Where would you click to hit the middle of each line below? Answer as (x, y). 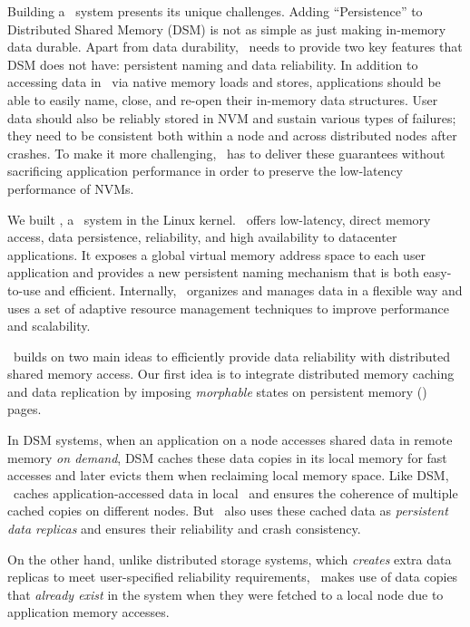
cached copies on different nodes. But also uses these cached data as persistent (228, 511)
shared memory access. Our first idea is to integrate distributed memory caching (231, 374)
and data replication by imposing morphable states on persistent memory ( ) (217, 391)
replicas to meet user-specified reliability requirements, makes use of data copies (233, 577)
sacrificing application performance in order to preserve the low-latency (205, 171)
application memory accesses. (88, 612)
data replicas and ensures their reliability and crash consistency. (184, 529)
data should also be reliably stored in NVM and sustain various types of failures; (232, 117)
